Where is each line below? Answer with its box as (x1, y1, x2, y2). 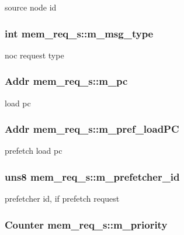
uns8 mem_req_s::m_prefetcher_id (5, 169, 180, 184)
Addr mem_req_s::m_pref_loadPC (5, 122, 179, 136)
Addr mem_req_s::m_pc (5, 74, 128, 88)
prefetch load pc (5, 144, 63, 157)
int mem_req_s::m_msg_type (5, 26, 154, 40)
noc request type (5, 49, 64, 61)
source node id (5, 1, 57, 13)
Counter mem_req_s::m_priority (5, 217, 168, 231)
